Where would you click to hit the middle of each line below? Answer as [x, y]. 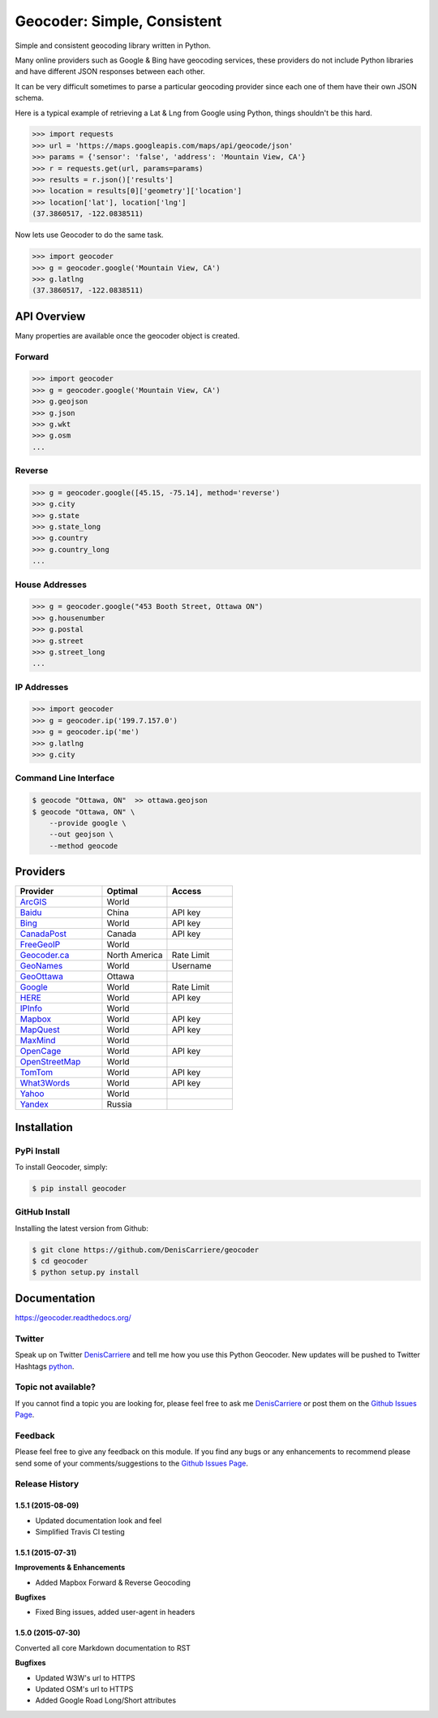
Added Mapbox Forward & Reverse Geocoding [113, 1582]
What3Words [45, 1083]
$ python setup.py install [86, 1272]
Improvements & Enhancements [70, 1568]
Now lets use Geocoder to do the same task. [89, 235]
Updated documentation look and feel [99, 1520]
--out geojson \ [81, 835]
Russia [120, 1104]
